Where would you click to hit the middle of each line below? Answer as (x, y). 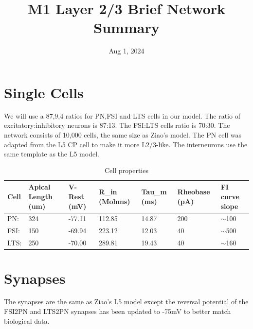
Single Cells (44, 92)
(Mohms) (114, 201)
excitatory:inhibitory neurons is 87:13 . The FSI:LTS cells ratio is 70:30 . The (117, 125)
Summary (126, 27)
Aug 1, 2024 (126, 51)
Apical (39, 187)
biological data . (27, 320)
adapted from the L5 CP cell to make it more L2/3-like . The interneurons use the (126, 144)
